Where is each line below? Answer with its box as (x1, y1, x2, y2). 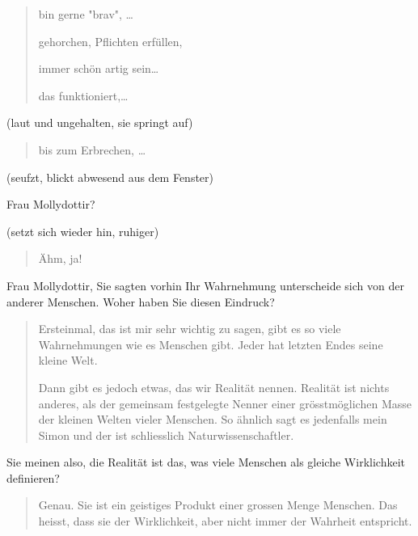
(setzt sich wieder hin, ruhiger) (6, 222, 159, 239)
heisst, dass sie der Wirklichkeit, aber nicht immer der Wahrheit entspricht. (38, 513, 412, 530)
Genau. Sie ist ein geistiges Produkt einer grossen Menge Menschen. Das (38, 496, 398, 513)
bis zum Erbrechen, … (38, 141, 146, 158)
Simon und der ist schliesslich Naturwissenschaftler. (38, 426, 294, 443)
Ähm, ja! (38, 250, 82, 267)
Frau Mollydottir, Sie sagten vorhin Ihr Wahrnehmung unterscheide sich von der (6, 276, 404, 293)
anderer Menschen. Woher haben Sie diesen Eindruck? (6, 293, 275, 310)
